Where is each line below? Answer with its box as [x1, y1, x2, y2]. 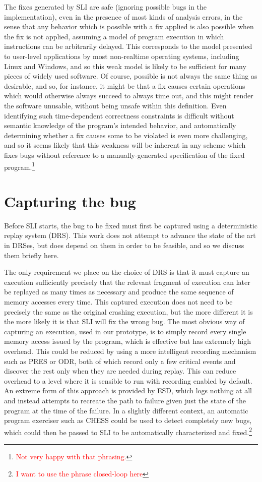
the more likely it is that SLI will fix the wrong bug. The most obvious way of [4, 316, 245, 327]
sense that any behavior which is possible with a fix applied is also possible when [4, 21, 254, 32]
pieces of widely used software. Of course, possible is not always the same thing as [4, 71, 257, 81]
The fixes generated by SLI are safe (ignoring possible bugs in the [4, 2, 207, 12]
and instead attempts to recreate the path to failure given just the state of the [4, 395, 246, 405]
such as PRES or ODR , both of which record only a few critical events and [4, 355, 236, 366]
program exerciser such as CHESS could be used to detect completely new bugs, [4, 415, 252, 426]
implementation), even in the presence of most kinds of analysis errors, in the [4, 11, 243, 22]
